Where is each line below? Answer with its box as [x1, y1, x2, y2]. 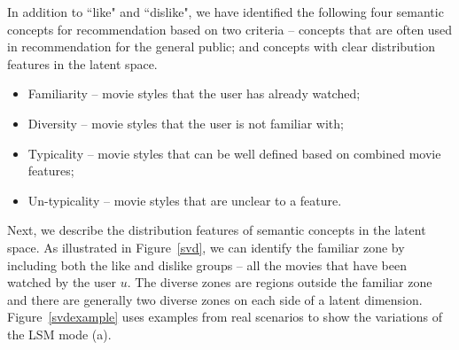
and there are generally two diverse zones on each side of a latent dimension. [7, 290, 423, 308]
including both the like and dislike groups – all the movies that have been [7, 255, 408, 274]
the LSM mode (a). [7, 324, 112, 343]
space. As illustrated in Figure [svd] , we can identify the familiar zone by [7, 237, 405, 256]
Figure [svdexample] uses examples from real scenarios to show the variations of [7, 307, 442, 326]
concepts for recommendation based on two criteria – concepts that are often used [7, 19, 453, 38]
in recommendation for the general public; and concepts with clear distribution [7, 37, 435, 56]
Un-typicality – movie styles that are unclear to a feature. [27, 191, 342, 209]
